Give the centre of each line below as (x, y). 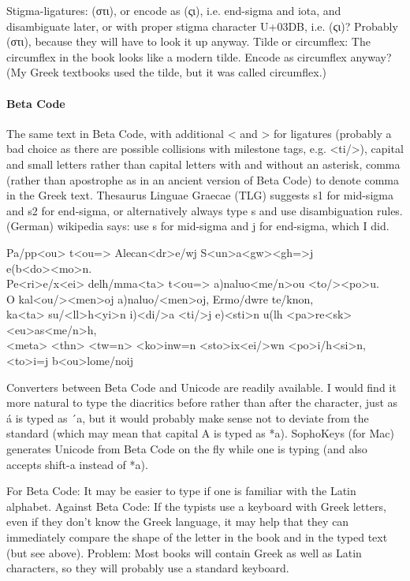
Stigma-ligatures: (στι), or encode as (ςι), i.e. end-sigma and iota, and (174, 10)
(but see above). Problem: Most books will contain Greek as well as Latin (184, 552)
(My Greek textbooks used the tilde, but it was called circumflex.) (167, 72)
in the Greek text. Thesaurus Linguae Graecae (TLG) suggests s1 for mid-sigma (200, 195)
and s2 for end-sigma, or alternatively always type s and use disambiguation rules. (205, 210)
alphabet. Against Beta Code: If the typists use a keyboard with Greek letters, (196, 506)
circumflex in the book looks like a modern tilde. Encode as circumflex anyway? (199, 56)
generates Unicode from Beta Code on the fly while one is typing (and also (187, 449)
